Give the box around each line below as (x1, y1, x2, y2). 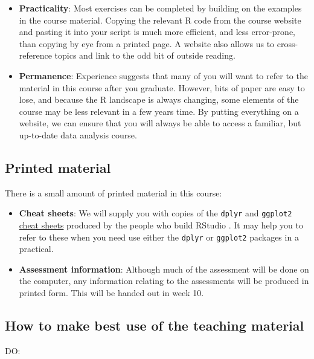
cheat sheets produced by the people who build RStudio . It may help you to (19, 218, 303, 231)
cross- (277, 37, 298, 50)
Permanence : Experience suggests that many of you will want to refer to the (19, 69, 308, 82)
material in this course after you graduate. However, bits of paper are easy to (19, 81, 305, 94)
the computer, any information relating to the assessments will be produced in (19, 274, 309, 287)
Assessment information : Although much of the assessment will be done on (19, 262, 309, 275)
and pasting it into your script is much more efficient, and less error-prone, (19, 25, 295, 38)
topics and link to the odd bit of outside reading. (54, 49, 235, 62)
